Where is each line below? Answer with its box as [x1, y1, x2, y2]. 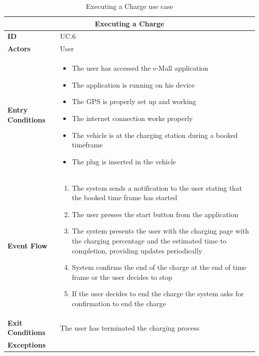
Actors [7, 43, 31, 54]
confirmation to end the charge [72, 298, 166, 308]
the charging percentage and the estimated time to [72, 235, 227, 245]
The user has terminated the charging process [60, 322, 200, 333]
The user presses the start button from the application [72, 209, 239, 219]
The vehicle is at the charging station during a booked [72, 129, 238, 140]
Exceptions [7, 340, 46, 350]
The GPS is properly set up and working [72, 96, 196, 107]
